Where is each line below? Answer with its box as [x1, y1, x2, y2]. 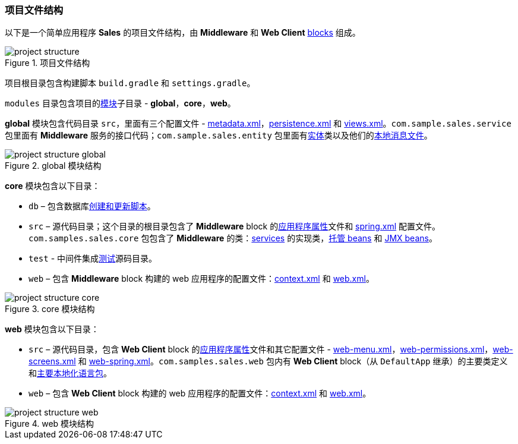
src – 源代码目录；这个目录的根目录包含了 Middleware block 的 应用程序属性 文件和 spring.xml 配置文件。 [29, 221, 440, 232]
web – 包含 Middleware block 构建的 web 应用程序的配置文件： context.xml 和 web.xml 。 [29, 273, 374, 284]
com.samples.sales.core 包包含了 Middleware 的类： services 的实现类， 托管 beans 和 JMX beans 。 [29, 233, 437, 244]
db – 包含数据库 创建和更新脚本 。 [29, 201, 156, 212]
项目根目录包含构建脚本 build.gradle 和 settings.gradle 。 [5, 78, 255, 89]
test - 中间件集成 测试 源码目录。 [29, 253, 157, 264]
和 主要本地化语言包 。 [29, 368, 112, 379]
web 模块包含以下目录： [5, 324, 99, 335]
